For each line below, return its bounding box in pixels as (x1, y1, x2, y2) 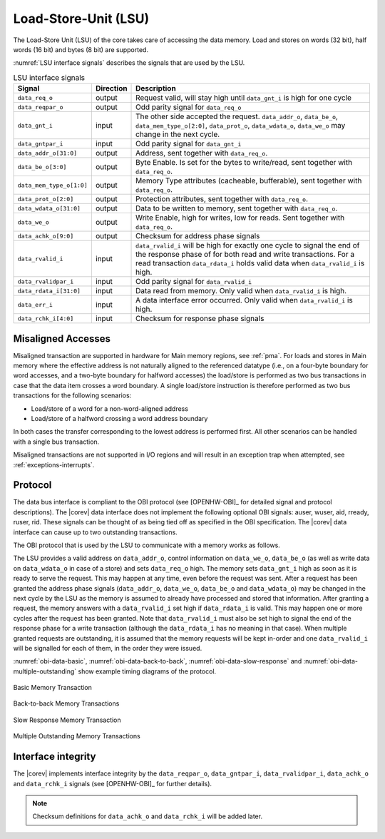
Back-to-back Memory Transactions (13, 699, 120, 708)
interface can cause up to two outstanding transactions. (13, 528, 178, 537)
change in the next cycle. (135, 129, 220, 139)
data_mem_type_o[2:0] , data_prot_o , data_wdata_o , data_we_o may (135, 121, 346, 131)
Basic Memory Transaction (13, 683, 93, 692)
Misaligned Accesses (13, 332, 111, 345)
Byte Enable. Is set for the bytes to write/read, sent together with (135, 158, 353, 168)
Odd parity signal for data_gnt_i (135, 139, 242, 149)
